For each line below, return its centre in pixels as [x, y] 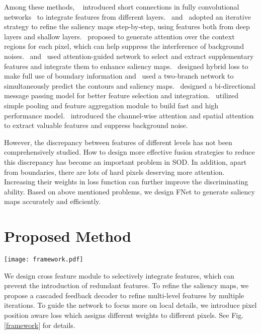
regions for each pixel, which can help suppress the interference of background [124, 46]
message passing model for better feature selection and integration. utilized [121, 95]
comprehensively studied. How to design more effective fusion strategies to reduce [129, 152]
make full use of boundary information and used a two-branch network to [119, 76]
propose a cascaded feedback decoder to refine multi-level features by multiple [124, 295]
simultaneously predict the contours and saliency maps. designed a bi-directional [130, 85]
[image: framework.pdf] [44, 259]
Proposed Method [68, 236]
